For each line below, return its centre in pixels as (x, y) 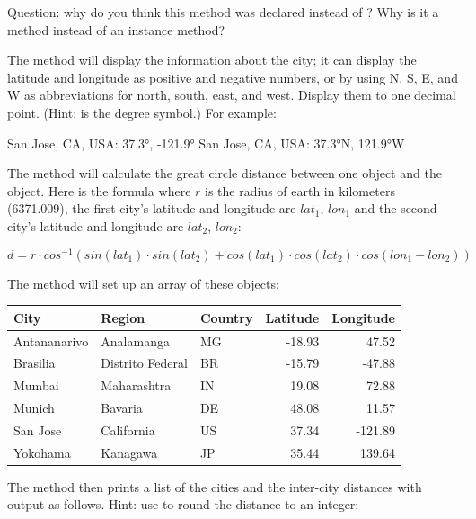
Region (123, 317)
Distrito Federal (144, 363)
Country (226, 317)
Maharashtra (136, 385)
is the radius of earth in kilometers (300, 190)
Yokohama (42, 452)
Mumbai (36, 385)
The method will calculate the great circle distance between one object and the (225, 173)
